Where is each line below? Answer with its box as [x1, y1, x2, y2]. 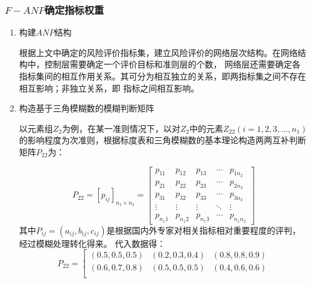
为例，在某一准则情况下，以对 [62, 122, 181, 134]
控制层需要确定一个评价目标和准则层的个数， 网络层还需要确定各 [44, 58, 301, 70]
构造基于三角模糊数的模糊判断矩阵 [19, 102, 154, 114]
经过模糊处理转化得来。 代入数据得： [19, 237, 166, 249]
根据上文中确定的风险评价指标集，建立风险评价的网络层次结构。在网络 [19, 46, 298, 58]
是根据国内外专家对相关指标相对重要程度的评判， [106, 223, 301, 236]
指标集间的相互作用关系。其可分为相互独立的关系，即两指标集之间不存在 [19, 70, 306, 82]
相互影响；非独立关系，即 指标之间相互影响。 [19, 81, 199, 94]
